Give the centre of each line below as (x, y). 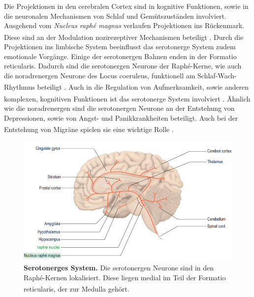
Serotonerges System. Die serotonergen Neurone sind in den (119, 267)
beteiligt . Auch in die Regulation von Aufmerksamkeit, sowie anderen (143, 87)
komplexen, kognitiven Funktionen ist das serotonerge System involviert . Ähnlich (127, 98)
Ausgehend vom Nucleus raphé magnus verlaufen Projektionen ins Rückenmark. (124, 25)
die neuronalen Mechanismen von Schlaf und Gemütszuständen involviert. (115, 16)
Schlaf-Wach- (217, 75)
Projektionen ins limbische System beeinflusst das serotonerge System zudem (120, 47)
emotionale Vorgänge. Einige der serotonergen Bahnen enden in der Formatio (120, 56)
